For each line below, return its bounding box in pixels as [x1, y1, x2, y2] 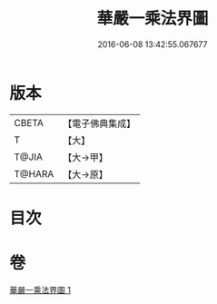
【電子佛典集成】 [63, 117, 136, 130]
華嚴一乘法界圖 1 [9, 284, 71, 295]
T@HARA [14, 167, 54, 180]
